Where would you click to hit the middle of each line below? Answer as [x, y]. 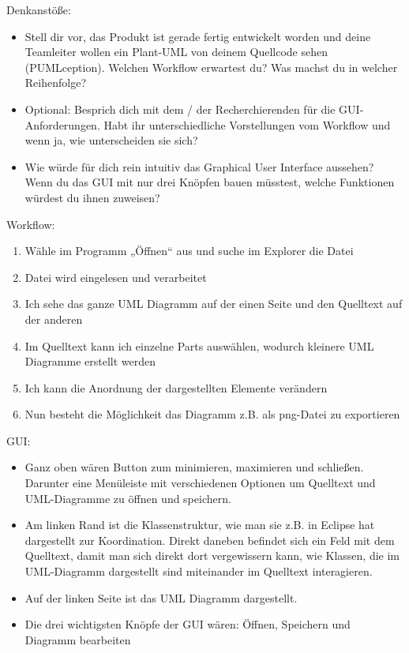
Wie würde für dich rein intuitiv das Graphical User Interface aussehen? [199, 166]
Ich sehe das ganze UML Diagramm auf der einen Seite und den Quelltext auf [214, 304]
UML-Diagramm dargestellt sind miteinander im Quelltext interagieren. [199, 571]
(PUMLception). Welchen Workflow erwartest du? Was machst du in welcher [211, 67]
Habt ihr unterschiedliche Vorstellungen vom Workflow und [247, 124]
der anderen [54, 319]
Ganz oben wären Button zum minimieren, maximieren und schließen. [194, 467]
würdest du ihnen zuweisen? [92, 197]
